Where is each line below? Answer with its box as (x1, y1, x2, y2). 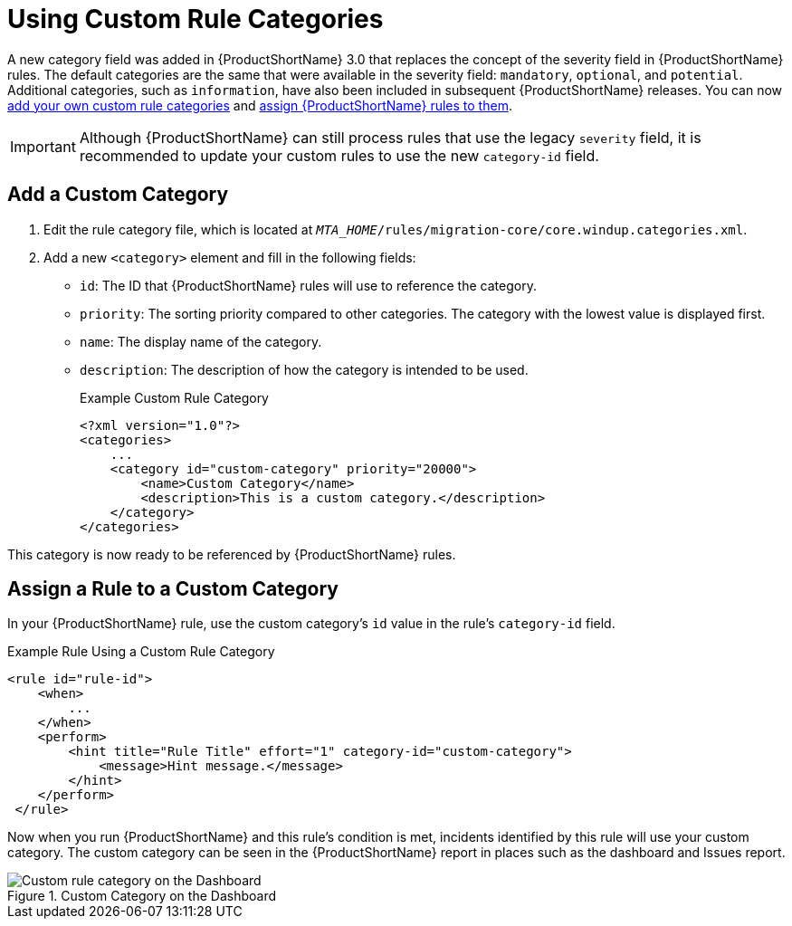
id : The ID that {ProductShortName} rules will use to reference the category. (80, 277, 537, 293)
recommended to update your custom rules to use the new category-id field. (79, 146, 599, 165)
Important (10, 137, 76, 156)
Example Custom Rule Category (80, 389, 269, 406)
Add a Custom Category (7, 183, 229, 206)
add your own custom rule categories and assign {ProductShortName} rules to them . (7, 97, 512, 113)
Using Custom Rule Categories (7, 4, 384, 34)
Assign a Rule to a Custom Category (7, 578, 339, 601)
